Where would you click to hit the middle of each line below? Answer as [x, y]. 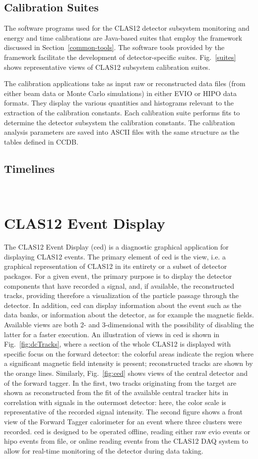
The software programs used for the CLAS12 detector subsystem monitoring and [127, 28]
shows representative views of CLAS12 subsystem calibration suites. [107, 67]
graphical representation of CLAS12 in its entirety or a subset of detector [116, 266]
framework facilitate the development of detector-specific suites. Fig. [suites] [120, 57]
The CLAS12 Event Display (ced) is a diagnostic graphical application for [116, 247]
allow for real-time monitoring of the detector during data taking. [104, 450]
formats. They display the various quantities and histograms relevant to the [119, 103]
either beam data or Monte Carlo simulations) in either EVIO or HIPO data [120, 93]
